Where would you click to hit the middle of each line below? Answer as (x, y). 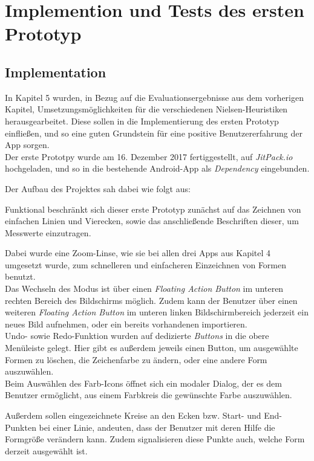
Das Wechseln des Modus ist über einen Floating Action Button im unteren (144, 289)
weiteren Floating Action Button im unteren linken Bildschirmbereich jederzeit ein (157, 312)
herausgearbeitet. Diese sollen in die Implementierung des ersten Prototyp (142, 121)
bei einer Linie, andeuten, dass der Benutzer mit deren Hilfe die (157, 427)
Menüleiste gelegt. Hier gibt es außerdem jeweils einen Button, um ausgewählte (152, 348)
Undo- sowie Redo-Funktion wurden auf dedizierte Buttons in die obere (137, 336)
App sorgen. (27, 145)
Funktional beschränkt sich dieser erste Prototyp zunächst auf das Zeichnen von (153, 209)
